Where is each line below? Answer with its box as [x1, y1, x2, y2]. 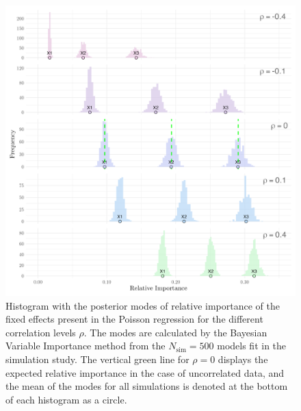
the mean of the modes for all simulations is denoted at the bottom [5, 379, 288, 393]
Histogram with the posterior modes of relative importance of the [5, 298, 280, 312]
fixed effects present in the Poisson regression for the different [5, 312, 263, 326]
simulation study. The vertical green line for [5, 351, 189, 366]
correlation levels [5, 325, 76, 339]
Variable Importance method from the [5, 338, 166, 353]
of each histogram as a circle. [5, 392, 127, 406]
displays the [218, 351, 268, 366]
